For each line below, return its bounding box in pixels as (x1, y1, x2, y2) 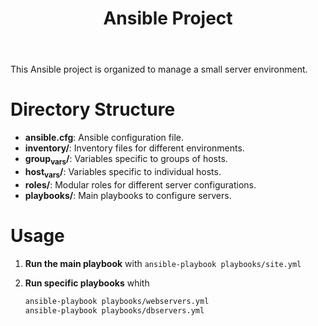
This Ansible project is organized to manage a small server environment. (10, 63, 308, 76)
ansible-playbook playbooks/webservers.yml (24, 296, 210, 306)
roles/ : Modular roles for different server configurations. (24, 178, 257, 191)
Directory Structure (10, 98, 176, 121)
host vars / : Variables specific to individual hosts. (24, 165, 222, 180)
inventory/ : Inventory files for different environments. (24, 142, 245, 154)
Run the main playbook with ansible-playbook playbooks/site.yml (24, 257, 302, 269)
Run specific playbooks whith (24, 277, 150, 289)
